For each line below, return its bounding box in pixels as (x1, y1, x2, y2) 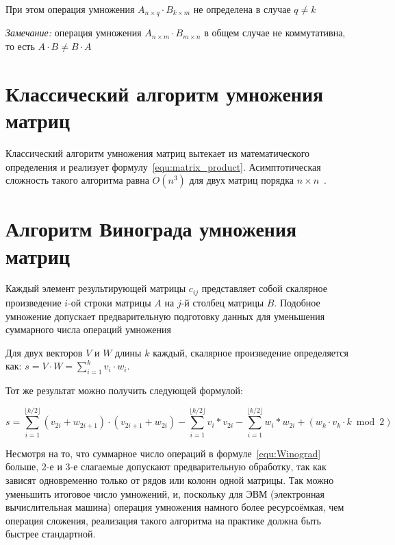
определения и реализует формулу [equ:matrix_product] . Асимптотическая (5, 159, 321, 173)
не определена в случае (193, 2, 291, 16)
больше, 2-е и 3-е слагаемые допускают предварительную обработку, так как (5, 459, 327, 474)
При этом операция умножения (5, 2, 135, 16)
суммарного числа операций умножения (5, 322, 171, 337)
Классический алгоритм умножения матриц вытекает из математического (5, 145, 310, 160)
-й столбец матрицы (181, 295, 264, 309)
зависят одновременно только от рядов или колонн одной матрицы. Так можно (5, 472, 334, 487)
